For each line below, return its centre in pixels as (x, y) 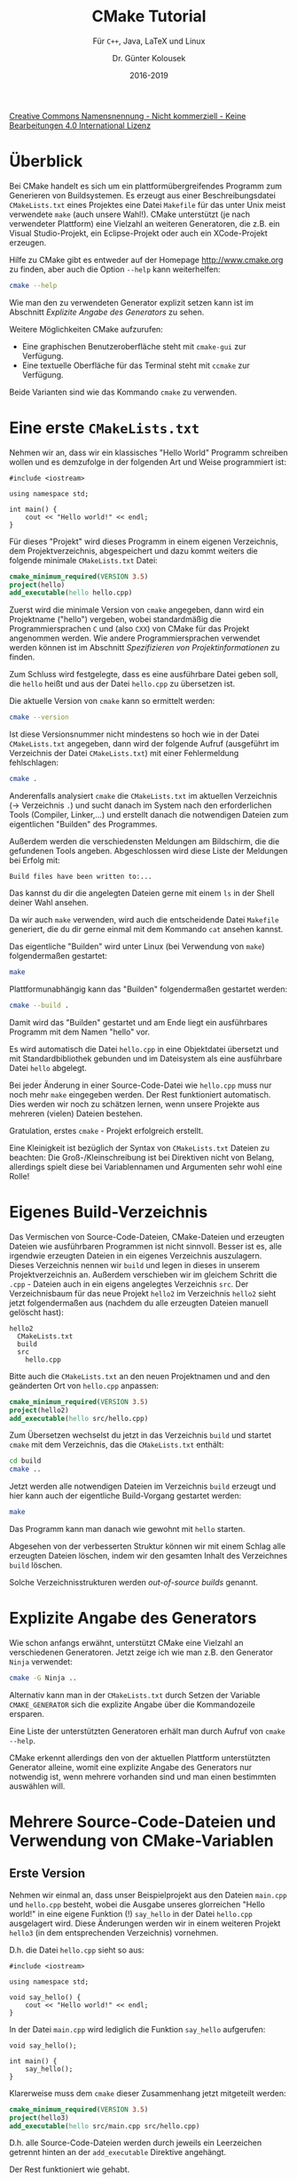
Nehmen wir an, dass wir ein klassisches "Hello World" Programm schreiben (148, 452)
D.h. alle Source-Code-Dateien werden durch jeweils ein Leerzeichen (136, 2143)
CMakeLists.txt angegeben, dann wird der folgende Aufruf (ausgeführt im (144, 744)
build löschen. (36, 1565)
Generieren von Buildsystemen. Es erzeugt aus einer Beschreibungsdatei (143, 195)
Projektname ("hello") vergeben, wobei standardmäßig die (115, 619)
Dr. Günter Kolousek (149, 58)
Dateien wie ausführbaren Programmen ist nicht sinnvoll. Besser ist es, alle (145, 1246)
